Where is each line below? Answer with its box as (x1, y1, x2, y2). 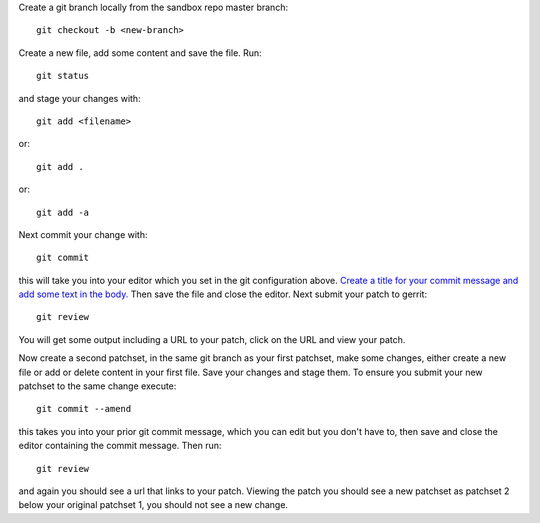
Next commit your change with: (18, 228, 148, 240)
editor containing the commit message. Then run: (18, 440, 222, 452)
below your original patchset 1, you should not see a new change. (18, 499, 289, 511)
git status (36, 70, 90, 82)
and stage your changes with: (18, 92, 141, 104)
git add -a (36, 206, 90, 218)
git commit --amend (36, 403, 132, 415)
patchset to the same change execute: (18, 380, 177, 392)
